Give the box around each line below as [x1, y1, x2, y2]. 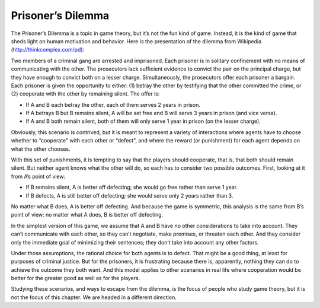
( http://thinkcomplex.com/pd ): [11, 46, 85, 53]
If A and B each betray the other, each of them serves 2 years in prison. [25, 101, 201, 108]
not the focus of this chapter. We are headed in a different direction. [11, 294, 177, 301]
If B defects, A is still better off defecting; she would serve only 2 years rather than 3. [25, 192, 233, 199]
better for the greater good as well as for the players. [11, 275, 140, 282]
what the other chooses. [11, 145, 71, 153]
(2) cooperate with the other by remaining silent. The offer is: [11, 90, 160, 97]
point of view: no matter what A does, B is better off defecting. [11, 211, 164, 218]
